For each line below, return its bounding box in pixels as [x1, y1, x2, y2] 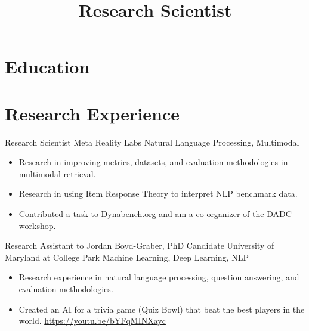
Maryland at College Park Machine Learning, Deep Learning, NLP [5, 250, 249, 263]
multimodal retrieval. [18, 167, 96, 180]
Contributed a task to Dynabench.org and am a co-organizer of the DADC [18, 208, 292, 220]
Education [5, 54, 90, 79]
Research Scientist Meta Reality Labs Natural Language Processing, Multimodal [5, 135, 299, 148]
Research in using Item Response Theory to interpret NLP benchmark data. [18, 187, 298, 200]
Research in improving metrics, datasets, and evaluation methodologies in [18, 156, 288, 168]
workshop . [18, 219, 56, 231]
